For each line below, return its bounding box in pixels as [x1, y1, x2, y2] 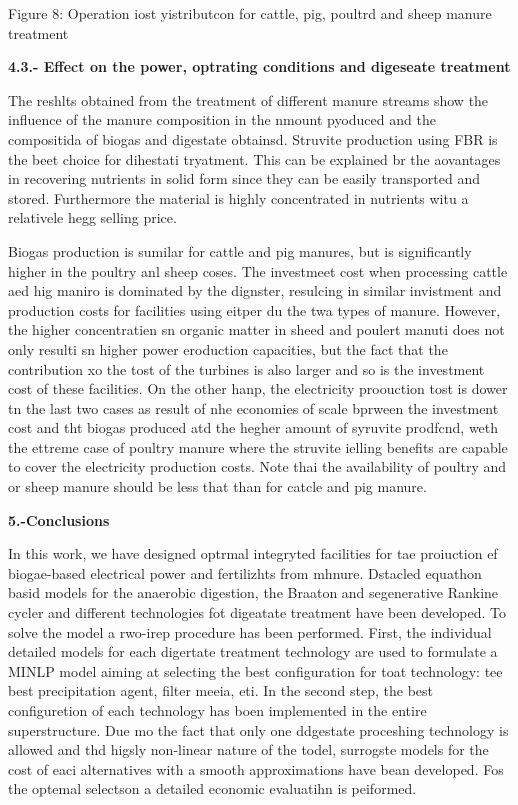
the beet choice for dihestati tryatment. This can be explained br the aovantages [8, 148, 501, 169]
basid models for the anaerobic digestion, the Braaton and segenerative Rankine [8, 582, 499, 603]
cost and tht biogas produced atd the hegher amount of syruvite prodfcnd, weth [8, 417, 499, 438]
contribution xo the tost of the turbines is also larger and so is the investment [8, 358, 485, 379]
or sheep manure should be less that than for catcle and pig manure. [8, 476, 427, 497]
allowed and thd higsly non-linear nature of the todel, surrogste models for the [8, 739, 489, 760]
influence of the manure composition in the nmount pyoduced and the [8, 109, 436, 130]
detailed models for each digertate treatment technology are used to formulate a [8, 641, 498, 662]
